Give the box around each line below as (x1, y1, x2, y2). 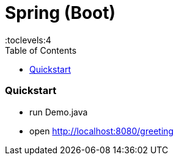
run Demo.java (29, 106, 88, 117)
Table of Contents (5, 45, 77, 56)
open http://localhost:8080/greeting (29, 125, 174, 136)
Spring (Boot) (5, 2, 116, 23)
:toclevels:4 (5, 34, 51, 45)
